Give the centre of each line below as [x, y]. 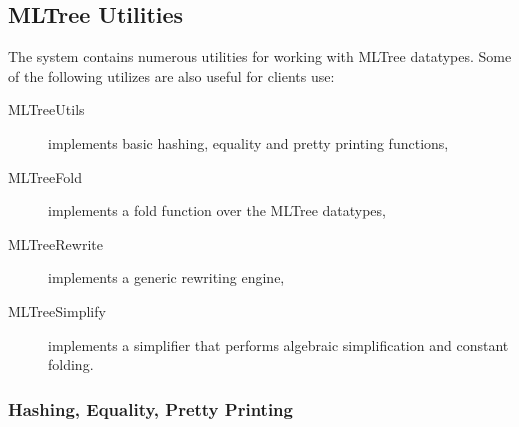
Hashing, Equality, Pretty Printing [150, 408]
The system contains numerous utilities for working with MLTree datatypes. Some [260, 56]
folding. [71, 364]
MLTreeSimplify [57, 310]
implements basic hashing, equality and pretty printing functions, [248, 142]
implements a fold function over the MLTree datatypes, [217, 210]
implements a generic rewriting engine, [166, 277]
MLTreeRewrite [55, 243]
